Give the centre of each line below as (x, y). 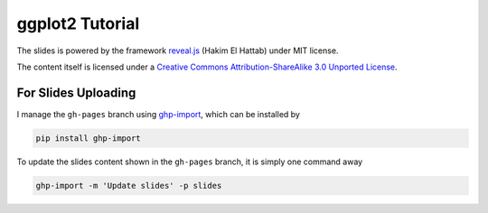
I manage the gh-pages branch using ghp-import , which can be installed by (158, 114)
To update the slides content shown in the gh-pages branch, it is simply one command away (190, 162)
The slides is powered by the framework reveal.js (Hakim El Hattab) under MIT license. (178, 51)
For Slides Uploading (76, 93)
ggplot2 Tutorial (78, 23)
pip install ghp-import (89, 138)
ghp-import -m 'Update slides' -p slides (129, 185)
